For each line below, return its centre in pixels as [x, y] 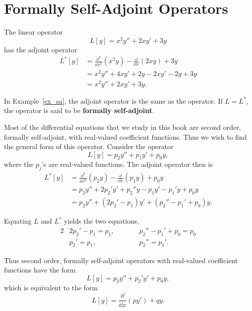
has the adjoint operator [41, 49]
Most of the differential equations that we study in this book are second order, [123, 127]
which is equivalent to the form [51, 288]
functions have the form [40, 270]
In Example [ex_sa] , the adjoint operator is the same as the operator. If [113, 100]
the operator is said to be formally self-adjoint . [79, 110]
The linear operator [34, 32]
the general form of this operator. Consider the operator [89, 146]
